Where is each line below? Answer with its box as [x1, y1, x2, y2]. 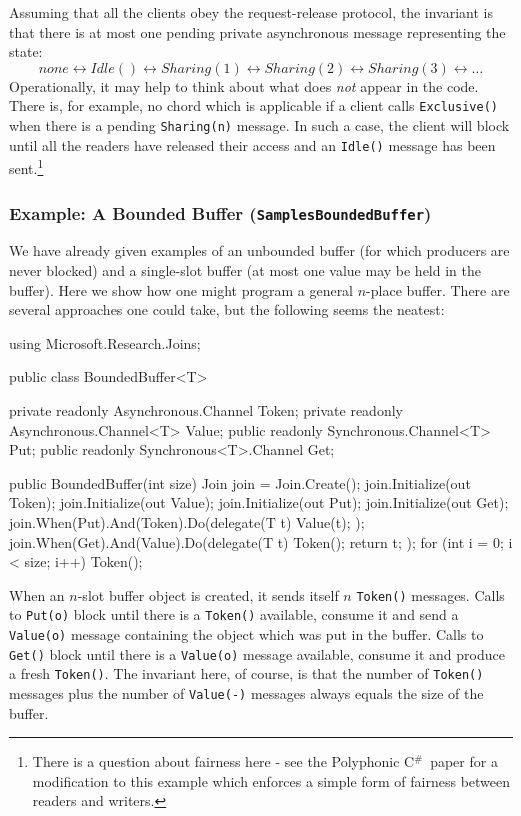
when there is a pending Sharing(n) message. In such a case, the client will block [9, 115, 510, 136]
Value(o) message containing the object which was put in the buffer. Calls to [9, 624, 484, 644]
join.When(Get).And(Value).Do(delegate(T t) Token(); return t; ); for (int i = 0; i [9, 531, 513, 552]
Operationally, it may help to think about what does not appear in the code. [9, 75, 479, 96]
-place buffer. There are [366, 279, 510, 300]
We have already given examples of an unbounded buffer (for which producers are [9, 240, 510, 261]
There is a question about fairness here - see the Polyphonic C [32, 751, 415, 772]
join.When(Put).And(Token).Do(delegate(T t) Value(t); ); [9, 511, 365, 532]
